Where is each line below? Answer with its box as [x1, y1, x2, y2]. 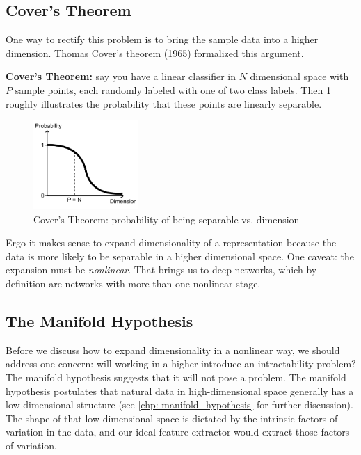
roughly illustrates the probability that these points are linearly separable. [6, 96, 322, 111]
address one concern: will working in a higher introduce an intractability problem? [6, 356, 356, 371]
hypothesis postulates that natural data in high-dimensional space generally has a [6, 383, 354, 398]
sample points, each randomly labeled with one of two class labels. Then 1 [15, 82, 331, 97]
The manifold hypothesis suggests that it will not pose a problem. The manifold [6, 369, 346, 384]
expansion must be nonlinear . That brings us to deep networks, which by [6, 262, 317, 277]
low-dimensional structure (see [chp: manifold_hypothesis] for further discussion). [6, 397, 353, 412]
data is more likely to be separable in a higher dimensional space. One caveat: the [6, 248, 354, 263]
